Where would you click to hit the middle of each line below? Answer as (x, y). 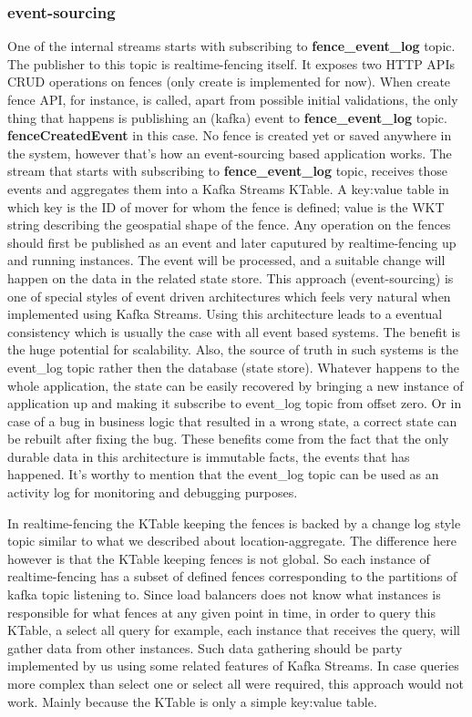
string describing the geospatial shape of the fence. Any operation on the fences (229, 225)
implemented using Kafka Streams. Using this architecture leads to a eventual (225, 314)
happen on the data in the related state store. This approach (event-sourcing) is (231, 277)
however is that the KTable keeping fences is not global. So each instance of (219, 558)
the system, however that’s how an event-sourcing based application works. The (230, 153)
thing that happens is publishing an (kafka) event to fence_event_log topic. (227, 117)
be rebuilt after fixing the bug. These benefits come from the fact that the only (228, 439)
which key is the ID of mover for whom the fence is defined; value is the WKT (226, 206)
